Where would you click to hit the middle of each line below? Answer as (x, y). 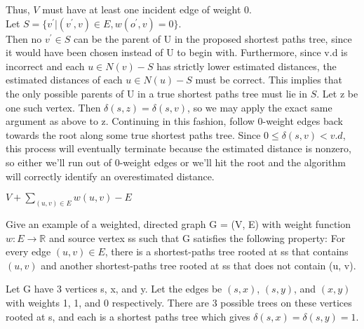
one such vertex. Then (53, 107)
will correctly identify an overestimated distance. (110, 176)
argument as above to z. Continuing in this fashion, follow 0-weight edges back (174, 121)
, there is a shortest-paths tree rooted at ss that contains (227, 251)
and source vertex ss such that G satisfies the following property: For (197, 237)
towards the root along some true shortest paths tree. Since (133, 134)
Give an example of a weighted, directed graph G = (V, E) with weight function (178, 223)
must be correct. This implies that (269, 80)
